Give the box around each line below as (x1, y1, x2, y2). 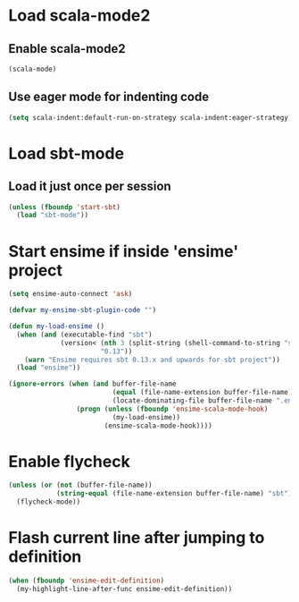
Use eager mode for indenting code (8, 89, 210, 105)
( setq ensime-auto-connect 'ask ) (8, 290, 133, 299)
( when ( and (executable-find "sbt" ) (16, 330, 153, 339)
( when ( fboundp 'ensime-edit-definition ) (8, 576, 165, 585)
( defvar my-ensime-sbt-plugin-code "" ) (8, 306, 157, 315)
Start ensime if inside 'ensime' (8, 241, 239, 261)
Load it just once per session (8, 179, 171, 194)
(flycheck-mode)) (16, 497, 81, 506)
